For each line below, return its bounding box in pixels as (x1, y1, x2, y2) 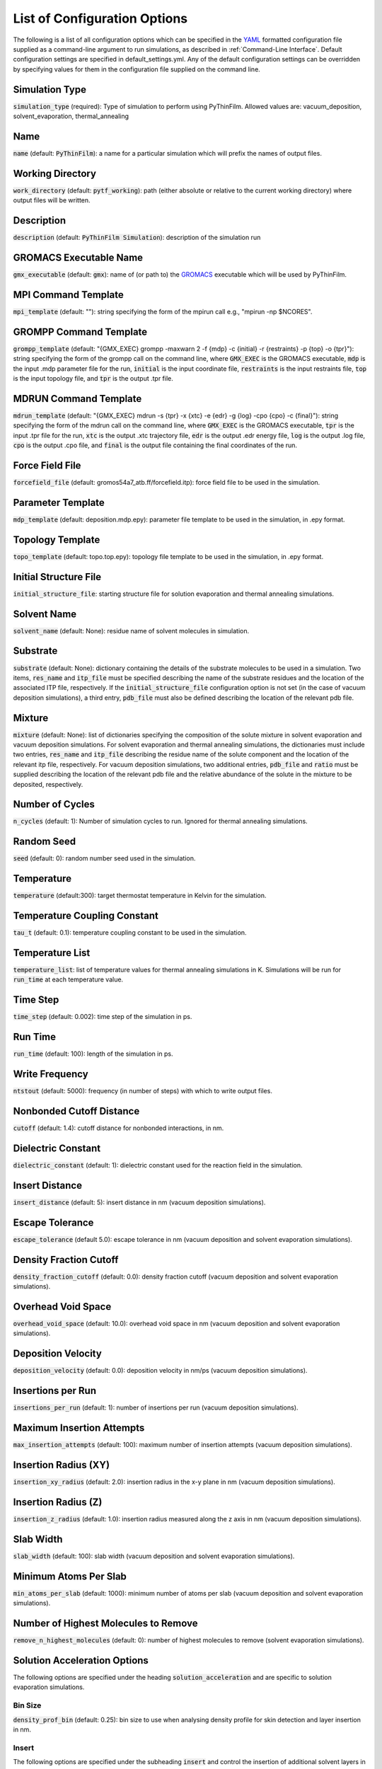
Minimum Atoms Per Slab (13, 1570, 127, 1582)
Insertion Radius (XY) (13, 1458, 110, 1471)
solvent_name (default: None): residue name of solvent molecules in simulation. (13, 626, 250, 635)
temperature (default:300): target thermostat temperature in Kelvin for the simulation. (13, 892, 267, 900)
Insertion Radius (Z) (13, 1496, 103, 1508)
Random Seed (13, 836, 76, 848)
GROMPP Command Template (13, 325, 148, 338)
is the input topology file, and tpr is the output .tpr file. (13, 374, 173, 383)
